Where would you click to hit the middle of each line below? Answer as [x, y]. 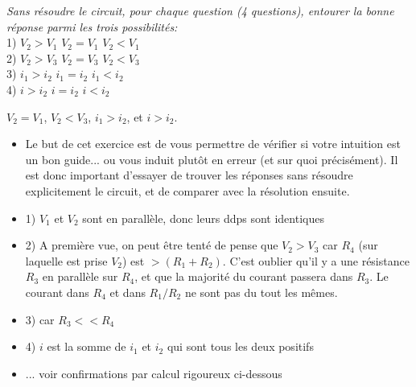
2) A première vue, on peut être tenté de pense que [152, 245]
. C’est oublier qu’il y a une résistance [316, 260]
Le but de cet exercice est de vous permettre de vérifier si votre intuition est [213, 144]
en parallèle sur [80, 276]
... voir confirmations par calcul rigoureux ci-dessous [154, 373]
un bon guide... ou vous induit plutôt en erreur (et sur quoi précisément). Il [212, 159]
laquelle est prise [66, 260]
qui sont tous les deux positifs [240, 346]
